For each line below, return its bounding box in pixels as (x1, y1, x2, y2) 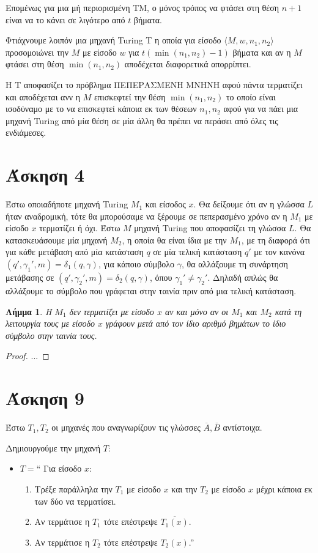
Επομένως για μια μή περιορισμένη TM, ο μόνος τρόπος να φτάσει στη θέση (6, 1, 279, 13)
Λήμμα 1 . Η (6, 305, 52, 317)
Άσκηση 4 (6, 162, 84, 187)
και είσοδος (145, 198, 186, 210)
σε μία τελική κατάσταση (153, 245, 242, 258)
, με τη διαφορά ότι (241, 233, 311, 246)
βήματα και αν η (232, 45, 291, 58)
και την (171, 482, 198, 495)
